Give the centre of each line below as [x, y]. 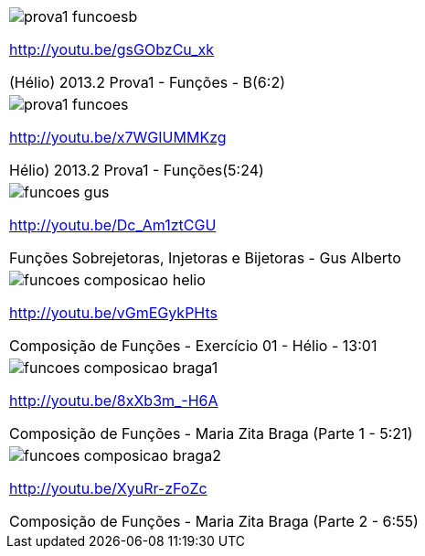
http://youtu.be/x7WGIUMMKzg [118, 137]
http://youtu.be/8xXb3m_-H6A [114, 401]
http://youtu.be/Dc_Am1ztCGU [113, 225]
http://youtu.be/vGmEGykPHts [114, 313]
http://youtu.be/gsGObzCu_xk [112, 49]
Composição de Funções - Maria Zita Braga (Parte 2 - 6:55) [214, 521]
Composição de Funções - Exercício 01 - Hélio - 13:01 [193, 346]
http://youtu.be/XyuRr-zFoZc [108, 488]
